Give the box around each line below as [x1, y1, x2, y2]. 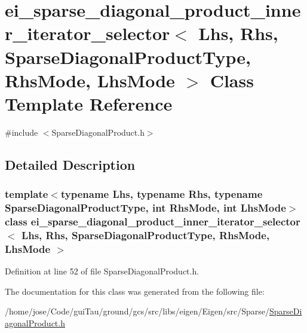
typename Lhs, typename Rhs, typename [60, 187, 263, 201]
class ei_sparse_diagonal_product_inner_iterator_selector [5, 214, 300, 229]
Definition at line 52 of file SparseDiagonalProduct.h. [5, 265, 199, 277]
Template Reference [5, 91, 173, 115]
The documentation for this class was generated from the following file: [5, 285, 265, 297]
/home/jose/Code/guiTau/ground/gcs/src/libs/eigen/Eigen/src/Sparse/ [5, 305, 270, 317]
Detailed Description [5, 155, 136, 173]
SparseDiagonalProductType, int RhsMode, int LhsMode [5, 200, 286, 215]
